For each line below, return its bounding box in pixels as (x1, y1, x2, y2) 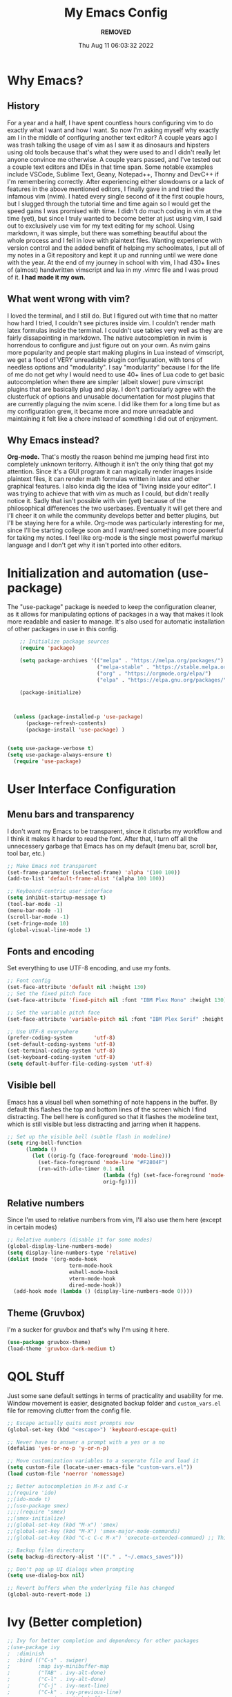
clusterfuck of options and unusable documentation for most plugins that (7, 392, 215, 401)
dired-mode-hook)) (68, 1282, 122, 1289)
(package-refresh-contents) (25, 720, 107, 727)
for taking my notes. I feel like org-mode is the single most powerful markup (7, 534, 223, 542)
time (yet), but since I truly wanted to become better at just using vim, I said (7, 214, 222, 222)
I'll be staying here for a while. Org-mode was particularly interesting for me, (7, 519, 225, 527)
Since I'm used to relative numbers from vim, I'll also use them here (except (7, 1216, 222, 1224)
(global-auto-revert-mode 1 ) (7, 1591, 91, 1598)
